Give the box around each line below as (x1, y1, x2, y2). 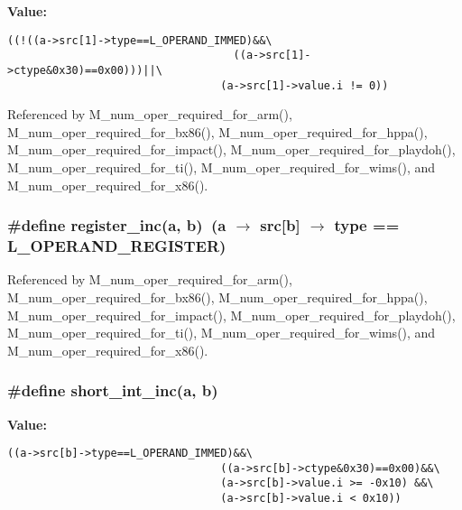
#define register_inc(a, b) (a (7, 214, 226, 236)
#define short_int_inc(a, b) (7, 379, 218, 402)
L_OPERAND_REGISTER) (7, 235, 226, 257)
